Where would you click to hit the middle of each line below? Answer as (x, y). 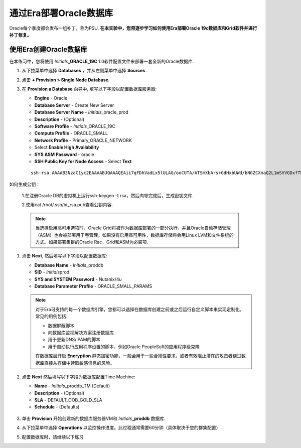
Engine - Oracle (51, 98)
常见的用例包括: (51, 317)
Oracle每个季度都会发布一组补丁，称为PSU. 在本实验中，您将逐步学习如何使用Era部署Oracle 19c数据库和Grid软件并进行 (133, 28)
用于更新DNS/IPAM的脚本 (74, 340)
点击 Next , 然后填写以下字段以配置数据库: (65, 256)
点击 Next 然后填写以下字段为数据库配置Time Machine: (79, 377)
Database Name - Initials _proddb (69, 265)
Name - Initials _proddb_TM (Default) (72, 386)
